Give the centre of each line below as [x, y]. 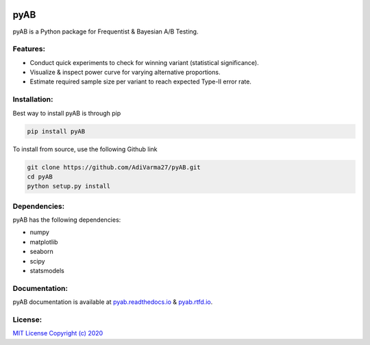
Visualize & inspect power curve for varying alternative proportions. [125, 73]
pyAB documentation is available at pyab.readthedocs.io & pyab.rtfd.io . [113, 302]
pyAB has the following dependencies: [67, 220]
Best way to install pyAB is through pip [67, 113]
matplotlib [44, 242]
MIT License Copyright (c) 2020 [58, 333]
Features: [29, 49]
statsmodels [47, 271]
